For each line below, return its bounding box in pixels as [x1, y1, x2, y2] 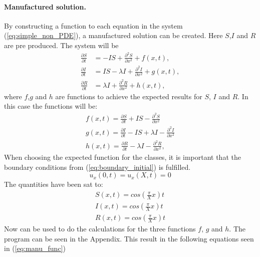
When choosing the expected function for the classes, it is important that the [4, 152, 241, 162]
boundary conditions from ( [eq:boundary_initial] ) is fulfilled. [4, 161, 191, 172]
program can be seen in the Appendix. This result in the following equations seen [4, 233, 254, 243]
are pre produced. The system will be [4, 40, 119, 50]
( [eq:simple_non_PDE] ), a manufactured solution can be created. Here [4, 30, 223, 41]
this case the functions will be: [4, 101, 98, 111]
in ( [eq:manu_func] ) [4, 243, 66, 253]
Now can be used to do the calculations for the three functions [4, 223, 196, 234]
